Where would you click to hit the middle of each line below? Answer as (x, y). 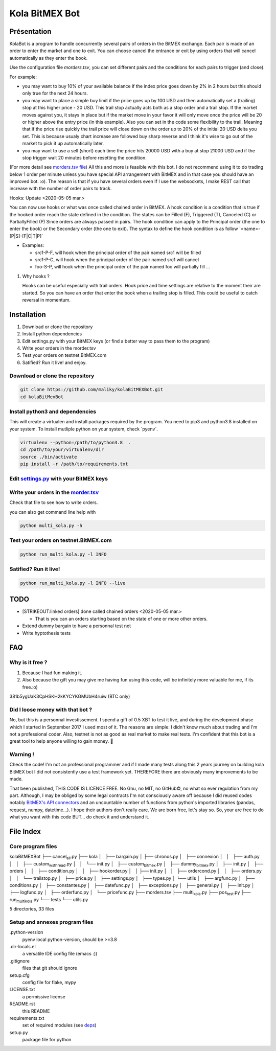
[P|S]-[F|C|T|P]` (26, 236)
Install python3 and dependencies (53, 412)
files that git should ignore (50, 968)
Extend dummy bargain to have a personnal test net (77, 626)
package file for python (47, 1040)
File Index (25, 831)
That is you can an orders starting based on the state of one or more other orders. (121, 619)
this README (36, 1011)
